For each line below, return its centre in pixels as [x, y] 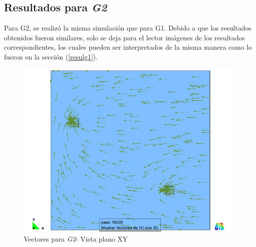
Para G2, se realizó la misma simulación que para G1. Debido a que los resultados [128, 28]
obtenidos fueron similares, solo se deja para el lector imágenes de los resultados [125, 37]
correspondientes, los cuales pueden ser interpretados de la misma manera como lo [128, 47]
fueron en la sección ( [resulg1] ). [51, 56]
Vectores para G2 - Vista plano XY [76, 238]
